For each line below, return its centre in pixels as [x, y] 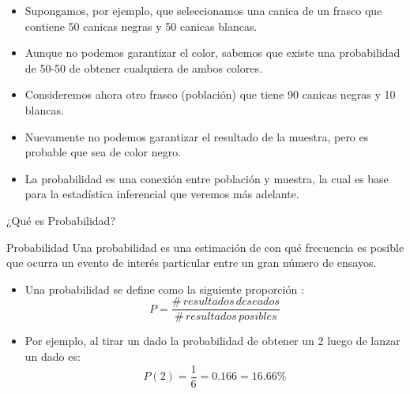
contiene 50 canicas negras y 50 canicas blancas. [141, 26]
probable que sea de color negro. [103, 152]
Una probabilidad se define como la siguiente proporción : [164, 289]
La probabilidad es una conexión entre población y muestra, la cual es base [207, 178]
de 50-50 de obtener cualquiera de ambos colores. [143, 68]
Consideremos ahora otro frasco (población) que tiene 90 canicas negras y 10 [210, 94]
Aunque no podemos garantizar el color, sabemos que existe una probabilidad [213, 53]
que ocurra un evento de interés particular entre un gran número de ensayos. [192, 263]
